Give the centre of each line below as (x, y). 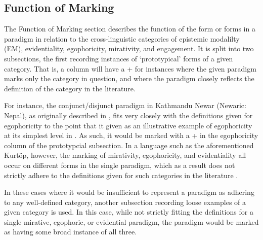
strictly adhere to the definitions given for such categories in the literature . (121, 175)
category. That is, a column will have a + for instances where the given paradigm (130, 68)
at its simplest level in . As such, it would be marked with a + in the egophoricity (131, 135)
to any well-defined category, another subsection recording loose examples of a (125, 202)
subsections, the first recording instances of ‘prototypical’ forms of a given (119, 58)
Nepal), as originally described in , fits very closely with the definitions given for (128, 115)
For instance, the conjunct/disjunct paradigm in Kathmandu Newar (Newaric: (125, 105)
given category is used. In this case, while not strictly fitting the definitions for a (129, 212)
